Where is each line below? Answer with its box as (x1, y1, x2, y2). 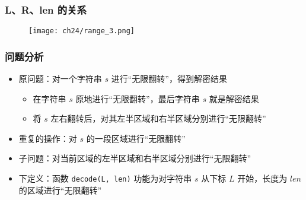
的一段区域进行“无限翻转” (86, 132, 186, 144)
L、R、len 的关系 (5, 2, 87, 17)
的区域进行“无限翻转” (18, 183, 102, 196)
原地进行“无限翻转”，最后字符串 (75, 92, 200, 104)
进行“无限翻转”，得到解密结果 (111, 72, 227, 85)
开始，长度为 (237, 172, 288, 185)
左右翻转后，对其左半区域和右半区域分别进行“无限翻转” (50, 112, 266, 125)
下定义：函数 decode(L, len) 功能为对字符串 (18, 172, 192, 185)
